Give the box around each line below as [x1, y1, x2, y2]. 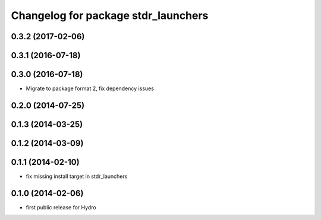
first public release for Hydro [26, 203, 96, 211]
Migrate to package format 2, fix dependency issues [26, 85, 155, 92]
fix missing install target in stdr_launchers [26, 173, 128, 180]
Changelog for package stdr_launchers [11, 9, 209, 22]
